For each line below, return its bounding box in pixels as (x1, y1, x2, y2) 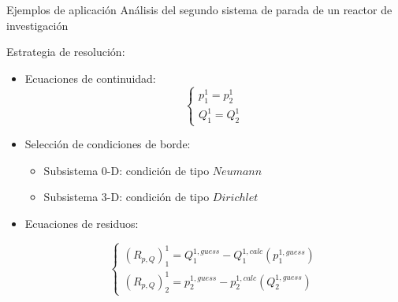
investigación (6, 17, 69, 33)
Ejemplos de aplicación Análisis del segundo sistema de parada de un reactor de (6, 2, 392, 17)
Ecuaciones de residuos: (24, 214, 139, 231)
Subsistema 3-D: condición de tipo (43, 188, 210, 205)
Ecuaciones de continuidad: (24, 69, 156, 86)
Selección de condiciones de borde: (24, 136, 191, 152)
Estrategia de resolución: (6, 43, 125, 60)
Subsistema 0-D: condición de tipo (43, 162, 210, 178)
